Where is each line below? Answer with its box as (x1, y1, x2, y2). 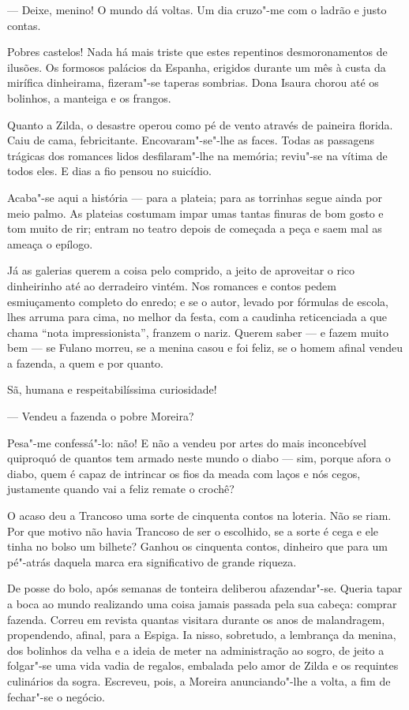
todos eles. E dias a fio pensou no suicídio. (7, 163, 212, 179)
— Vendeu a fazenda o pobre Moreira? (7, 408, 194, 424)
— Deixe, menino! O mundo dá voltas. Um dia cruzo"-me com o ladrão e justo (7, 2, 387, 17)
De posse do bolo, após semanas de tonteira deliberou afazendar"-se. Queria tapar (7, 580, 403, 596)
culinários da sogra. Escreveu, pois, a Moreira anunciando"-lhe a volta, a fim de (7, 672, 391, 689)
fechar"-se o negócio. (7, 688, 105, 704)
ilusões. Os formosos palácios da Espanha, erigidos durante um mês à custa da (7, 58, 386, 75)
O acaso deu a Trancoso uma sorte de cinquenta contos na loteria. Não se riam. (7, 507, 392, 524)
